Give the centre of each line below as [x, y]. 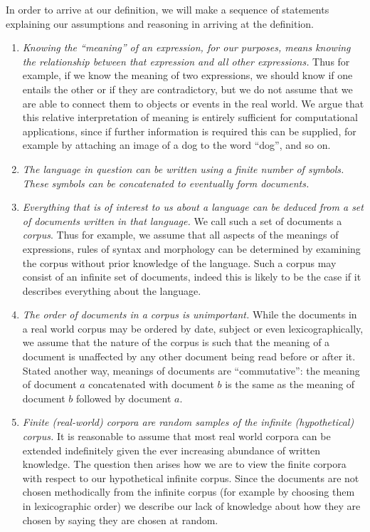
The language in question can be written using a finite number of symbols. [183, 168]
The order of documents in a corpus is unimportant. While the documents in [190, 314]
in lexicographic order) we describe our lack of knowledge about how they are [191, 506]
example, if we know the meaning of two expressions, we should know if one [187, 75]
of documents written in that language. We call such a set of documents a [182, 220]
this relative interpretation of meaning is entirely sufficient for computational [190, 117]
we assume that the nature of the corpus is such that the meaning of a [176, 342]
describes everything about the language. [112, 290]
